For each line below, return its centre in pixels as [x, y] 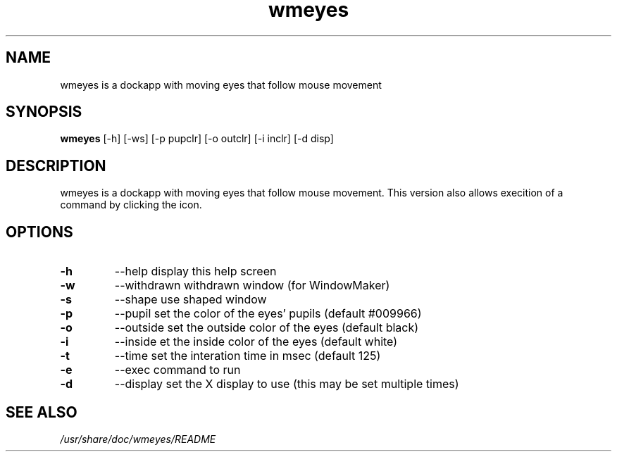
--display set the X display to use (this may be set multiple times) [287, 384]
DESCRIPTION [56, 165]
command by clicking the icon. [131, 205]
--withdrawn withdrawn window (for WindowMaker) [252, 286]
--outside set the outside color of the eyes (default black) [267, 328]
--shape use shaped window [191, 300]
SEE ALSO [42, 412]
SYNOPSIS [44, 112]
